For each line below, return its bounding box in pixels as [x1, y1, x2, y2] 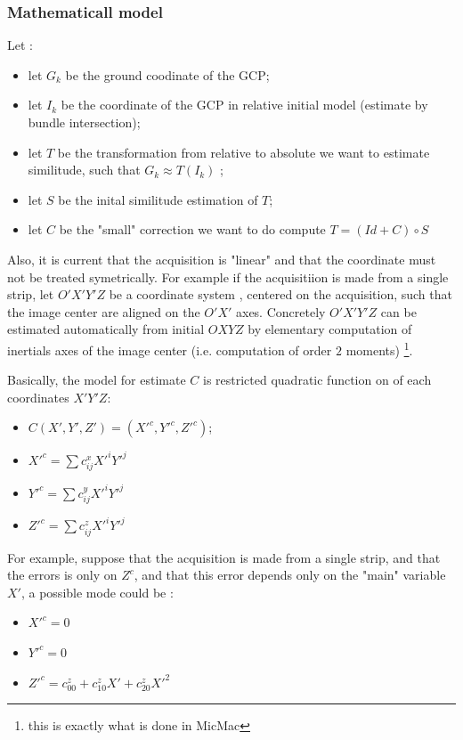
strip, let [7, 285, 54, 304]
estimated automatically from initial [7, 320, 205, 338]
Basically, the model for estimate [7, 370, 186, 389]
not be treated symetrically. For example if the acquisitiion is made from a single [7, 267, 449, 286]
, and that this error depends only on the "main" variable [134, 565, 446, 584]
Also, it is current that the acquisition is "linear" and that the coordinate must [7, 249, 436, 268]
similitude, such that [28, 160, 141, 179]
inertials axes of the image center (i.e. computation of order [7, 340, 332, 359]
